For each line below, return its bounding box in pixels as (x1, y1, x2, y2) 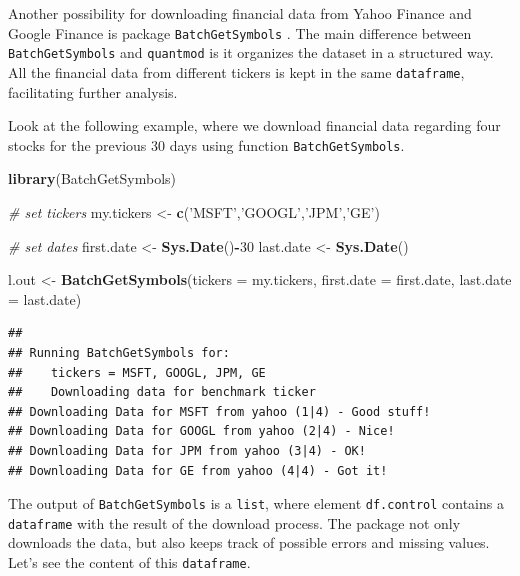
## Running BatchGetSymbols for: (8, 345, 230, 360)
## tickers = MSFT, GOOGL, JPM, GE (8, 365, 266, 380)
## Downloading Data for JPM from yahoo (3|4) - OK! (8, 443, 366, 458)
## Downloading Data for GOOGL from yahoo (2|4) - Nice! (8, 424, 395, 439)
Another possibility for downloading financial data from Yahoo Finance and (8, 3, 472, 23)
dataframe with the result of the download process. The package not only (8, 512, 461, 533)
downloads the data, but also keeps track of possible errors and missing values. (8, 532, 490, 553)
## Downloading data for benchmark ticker (8, 385, 316, 400)
